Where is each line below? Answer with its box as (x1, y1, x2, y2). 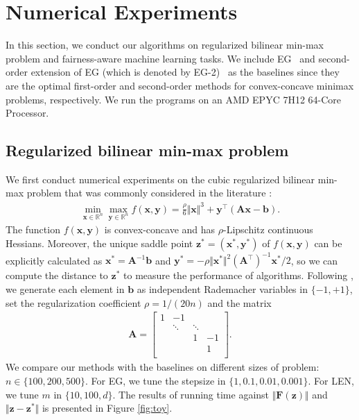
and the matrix (207, 295, 272, 310)
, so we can (290, 253, 338, 267)
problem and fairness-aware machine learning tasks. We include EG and (6, 51, 315, 65)
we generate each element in (6, 282, 125, 296)
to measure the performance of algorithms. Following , (123, 268, 353, 283)
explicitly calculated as (6, 253, 103, 267)
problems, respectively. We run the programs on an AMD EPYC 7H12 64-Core (6, 92, 342, 106)
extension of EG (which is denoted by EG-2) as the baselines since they (30, 65, 340, 79)
